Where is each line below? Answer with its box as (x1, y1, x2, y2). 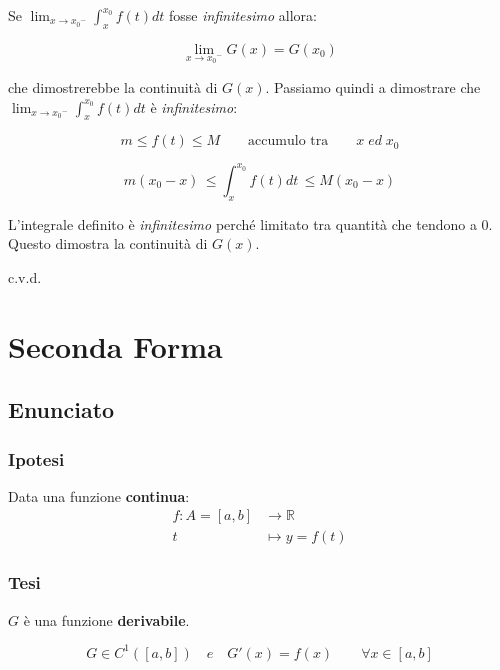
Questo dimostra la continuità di (8, 233, 208, 254)
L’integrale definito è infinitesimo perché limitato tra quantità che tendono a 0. (8, 213, 493, 234)
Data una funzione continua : (8, 485, 190, 506)
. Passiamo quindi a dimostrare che (265, 76, 481, 97)
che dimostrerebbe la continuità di (8, 76, 218, 97)
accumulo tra (248, 134, 329, 149)
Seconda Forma (8, 325, 223, 366)
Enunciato (8, 394, 115, 425)
